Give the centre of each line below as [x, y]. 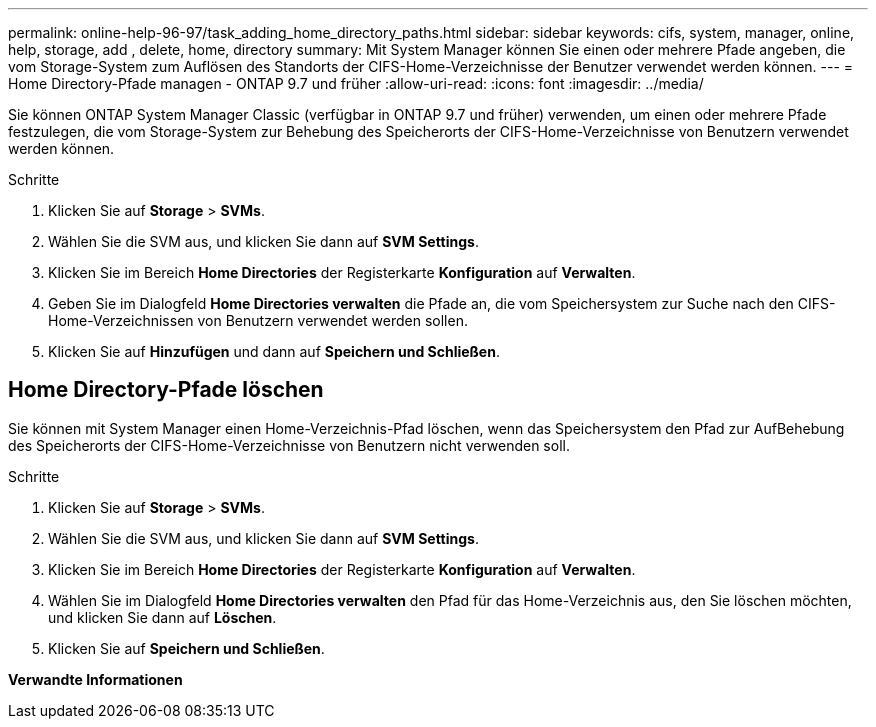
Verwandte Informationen [95, 679]
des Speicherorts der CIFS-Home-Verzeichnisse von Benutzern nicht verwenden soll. [289, 445]
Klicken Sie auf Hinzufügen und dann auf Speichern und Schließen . [274, 351]
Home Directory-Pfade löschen [166, 390]
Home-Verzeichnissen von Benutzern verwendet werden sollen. [258, 320]
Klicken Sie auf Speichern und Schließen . [186, 648]
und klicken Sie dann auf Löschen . [162, 617]
